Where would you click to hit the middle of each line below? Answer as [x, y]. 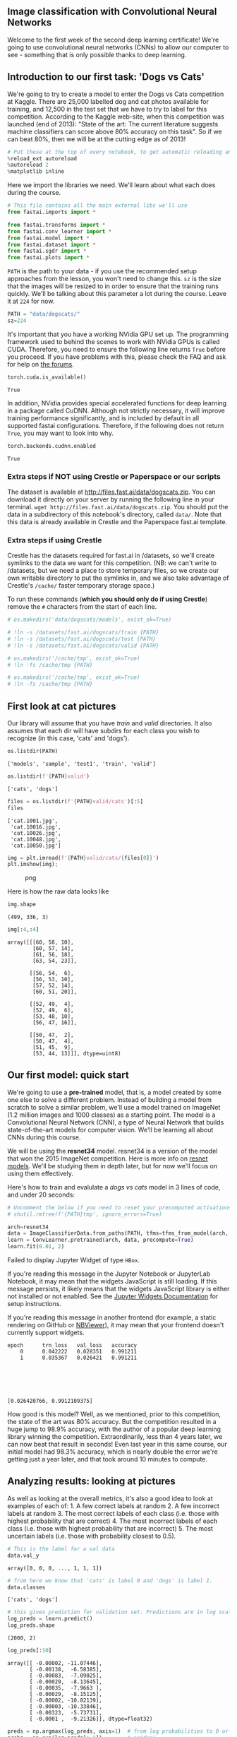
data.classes [26, 1587]
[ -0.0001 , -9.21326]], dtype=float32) [91, 1719]
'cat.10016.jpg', [36, 827]
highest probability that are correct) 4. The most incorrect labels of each [112, 1521]
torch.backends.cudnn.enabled [52, 446]
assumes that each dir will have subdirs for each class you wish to [103, 731]
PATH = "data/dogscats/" [44, 314]
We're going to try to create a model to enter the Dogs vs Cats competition [116, 94]
